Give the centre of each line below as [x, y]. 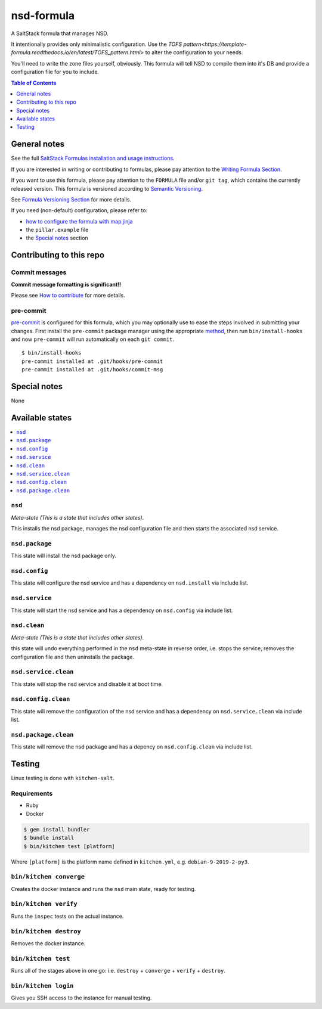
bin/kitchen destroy [46, 931]
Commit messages [39, 272]
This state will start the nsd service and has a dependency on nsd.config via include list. [122, 610]
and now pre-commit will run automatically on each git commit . [93, 339]
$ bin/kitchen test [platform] [69, 846]
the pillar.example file [57, 230]
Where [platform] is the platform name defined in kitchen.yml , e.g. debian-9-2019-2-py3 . [130, 862]
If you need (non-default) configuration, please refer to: [79, 210]
